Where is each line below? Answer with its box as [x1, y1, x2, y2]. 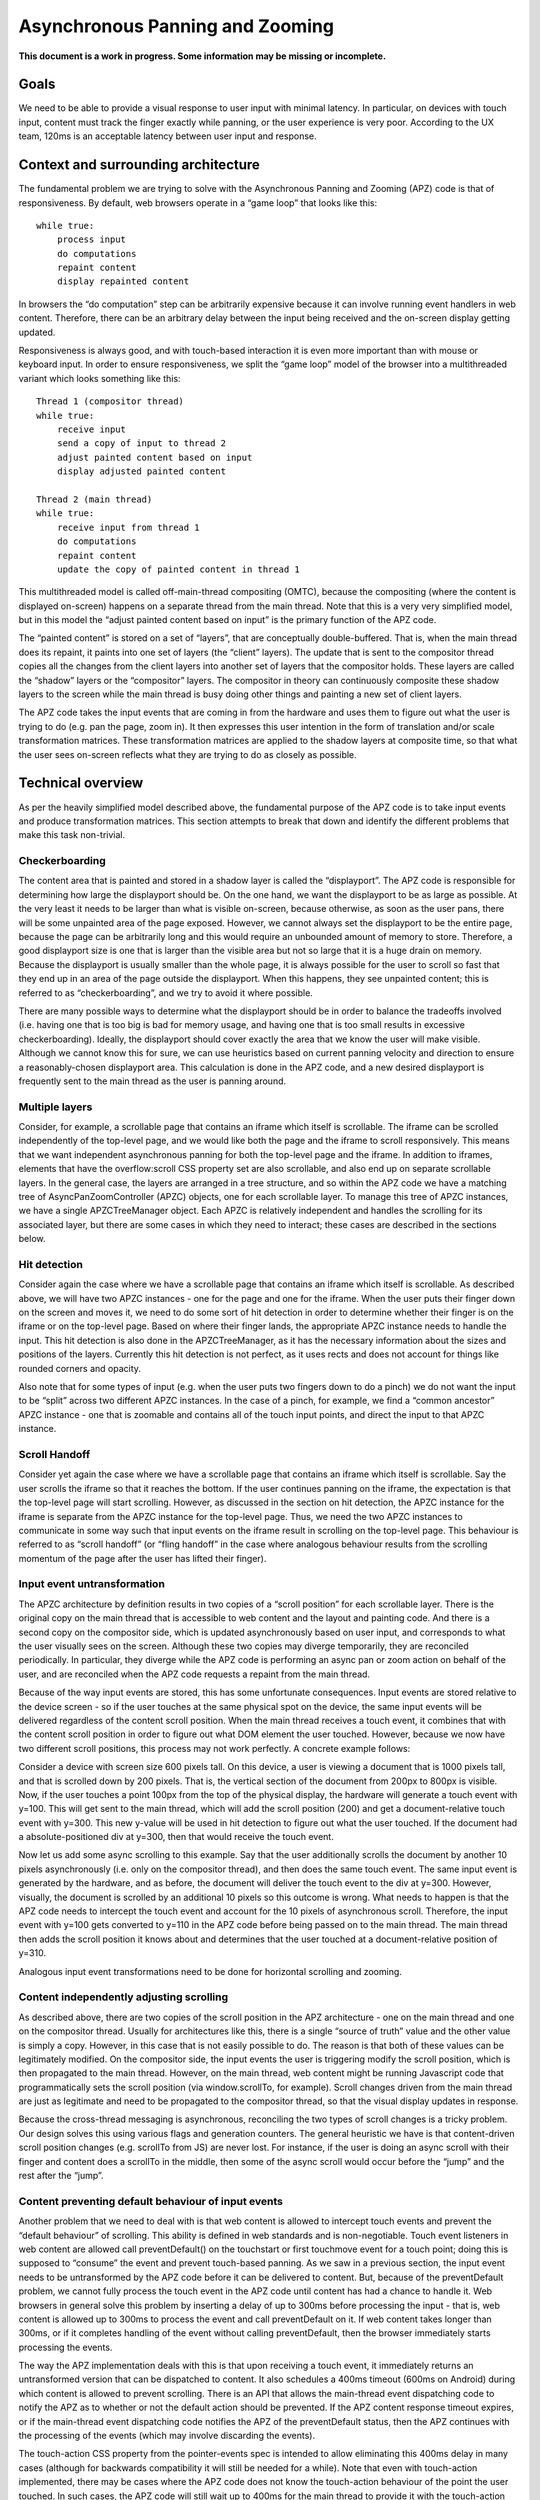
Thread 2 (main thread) [36, 493, 153, 505]
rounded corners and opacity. [18, 1362, 142, 1374]
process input [56, 234, 127, 245]
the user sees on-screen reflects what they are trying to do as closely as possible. [18, 748, 357, 760]
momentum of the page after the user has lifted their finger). [18, 1552, 267, 1564]
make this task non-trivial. [18, 829, 125, 841]
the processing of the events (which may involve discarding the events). [18, 2430, 316, 2442]
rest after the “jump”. [18, 2170, 104, 2182]
